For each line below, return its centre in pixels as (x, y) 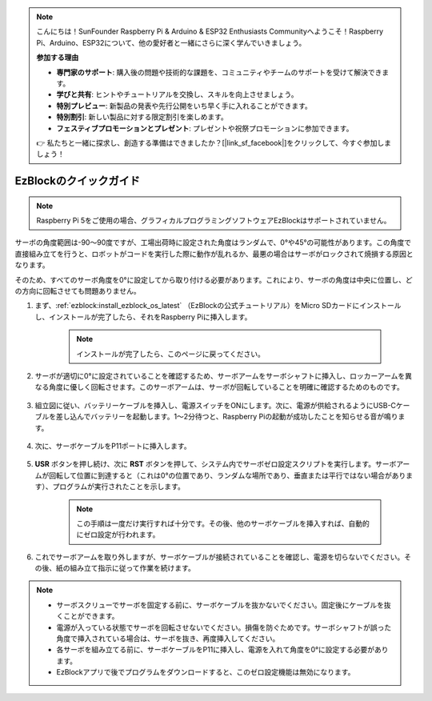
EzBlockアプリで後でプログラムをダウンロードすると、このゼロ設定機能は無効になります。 (206, 672)
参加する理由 (58, 58)
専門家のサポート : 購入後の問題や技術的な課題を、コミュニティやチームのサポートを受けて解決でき (219, 72)
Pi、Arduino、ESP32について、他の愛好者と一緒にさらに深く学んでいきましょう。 (171, 42)
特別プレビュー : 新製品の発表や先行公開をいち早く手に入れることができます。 (184, 106)
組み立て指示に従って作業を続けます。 (132, 568)
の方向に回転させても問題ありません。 (78, 291)
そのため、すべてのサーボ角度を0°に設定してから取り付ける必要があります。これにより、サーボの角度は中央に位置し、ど (214, 279)
